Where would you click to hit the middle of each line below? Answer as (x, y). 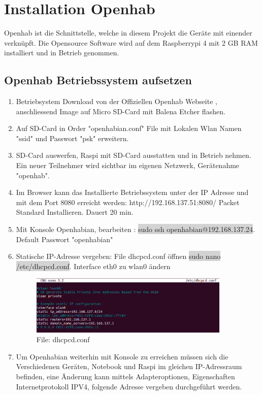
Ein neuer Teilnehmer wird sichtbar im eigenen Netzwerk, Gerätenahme (128, 165)
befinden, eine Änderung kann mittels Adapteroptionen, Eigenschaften (125, 376)
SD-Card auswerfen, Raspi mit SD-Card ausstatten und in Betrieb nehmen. (134, 155)
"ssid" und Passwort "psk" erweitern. (72, 138)
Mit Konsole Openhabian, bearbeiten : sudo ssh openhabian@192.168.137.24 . (136, 229)
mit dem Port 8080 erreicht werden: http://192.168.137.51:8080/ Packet (128, 202)
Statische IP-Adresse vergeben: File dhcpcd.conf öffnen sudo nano (118, 256)
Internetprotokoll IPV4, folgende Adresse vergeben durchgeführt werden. (129, 386)
